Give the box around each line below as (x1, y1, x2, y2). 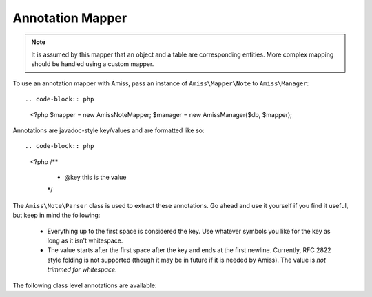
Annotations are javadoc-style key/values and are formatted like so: (12, 126, 205, 134)
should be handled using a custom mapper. (31, 60, 154, 68)
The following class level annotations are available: (12, 281, 157, 289)
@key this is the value (64, 173, 127, 182)
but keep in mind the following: (12, 211, 101, 220)
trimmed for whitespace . (47, 265, 117, 274)
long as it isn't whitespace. (47, 236, 123, 245)
